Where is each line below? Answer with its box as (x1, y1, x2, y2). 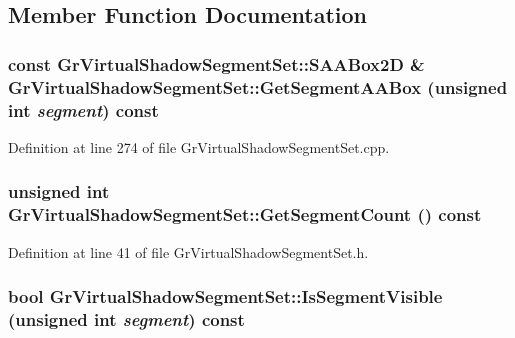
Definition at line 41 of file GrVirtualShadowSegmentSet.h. (8, 241, 369, 262)
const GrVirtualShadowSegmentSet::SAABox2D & (8, 51, 425, 76)
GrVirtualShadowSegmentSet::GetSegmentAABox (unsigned (8, 74, 508, 99)
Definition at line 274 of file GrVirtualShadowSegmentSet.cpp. (8, 136, 390, 157)
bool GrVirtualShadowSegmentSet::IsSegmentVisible (8, 284, 443, 309)
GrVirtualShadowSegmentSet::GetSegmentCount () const (8, 202, 482, 227)
